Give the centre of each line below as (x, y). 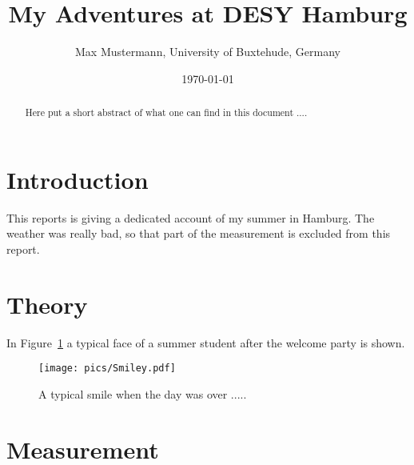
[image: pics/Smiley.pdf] (107, 369)
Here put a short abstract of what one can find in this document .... (166, 112)
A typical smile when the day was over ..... (143, 393)
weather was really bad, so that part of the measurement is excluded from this (199, 233)
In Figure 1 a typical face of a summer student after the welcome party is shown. (206, 342)
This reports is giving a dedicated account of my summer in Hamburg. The (191, 217)
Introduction (78, 179)
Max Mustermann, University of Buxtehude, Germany (208, 52)
